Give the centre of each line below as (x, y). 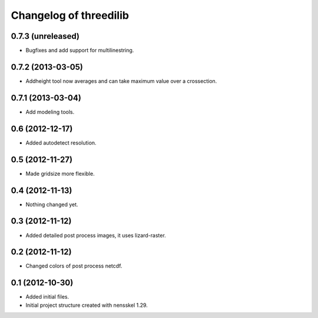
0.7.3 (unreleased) (45, 36)
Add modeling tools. (50, 112)
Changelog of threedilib (70, 15)
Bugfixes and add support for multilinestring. (80, 51)
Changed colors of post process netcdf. (74, 266)
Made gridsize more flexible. (60, 173)
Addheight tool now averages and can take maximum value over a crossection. (121, 81)
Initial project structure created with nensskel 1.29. (87, 305)
